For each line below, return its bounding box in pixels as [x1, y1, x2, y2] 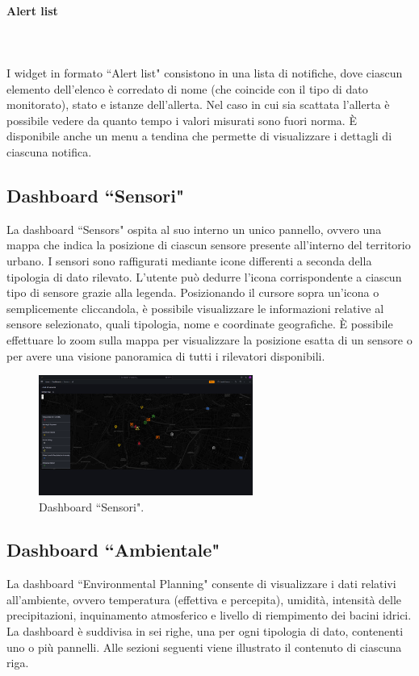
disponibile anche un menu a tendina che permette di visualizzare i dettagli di [6, 127, 392, 144]
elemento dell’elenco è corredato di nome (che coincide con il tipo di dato [6, 80, 368, 97]
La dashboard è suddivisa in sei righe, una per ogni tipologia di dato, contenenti [6, 623, 404, 640]
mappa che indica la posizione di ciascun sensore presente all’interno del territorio [6, 236, 411, 253]
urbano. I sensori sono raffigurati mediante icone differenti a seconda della [6, 252, 372, 269]
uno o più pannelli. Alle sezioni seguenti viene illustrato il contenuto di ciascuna [6, 638, 402, 655]
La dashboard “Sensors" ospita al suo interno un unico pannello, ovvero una [6, 220, 382, 237]
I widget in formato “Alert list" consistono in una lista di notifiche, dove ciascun [6, 64, 403, 81]
